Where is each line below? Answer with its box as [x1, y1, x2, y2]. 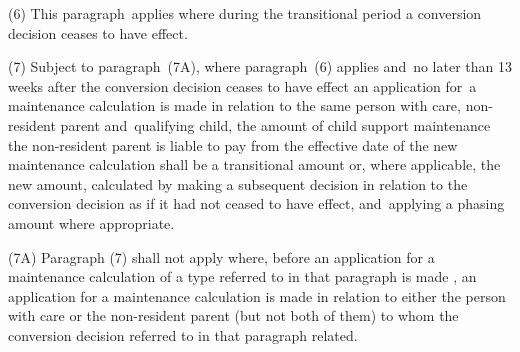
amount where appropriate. [8, 212, 175, 233]
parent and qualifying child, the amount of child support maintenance [60, 114, 491, 135]
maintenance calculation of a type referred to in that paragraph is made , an [8, 266, 477, 287]
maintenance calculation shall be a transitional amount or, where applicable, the [8, 154, 501, 175]
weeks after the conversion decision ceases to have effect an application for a [8, 75, 477, 96]
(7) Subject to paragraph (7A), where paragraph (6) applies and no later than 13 [8, 56, 512, 77]
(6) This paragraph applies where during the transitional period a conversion [8, 3, 482, 23]
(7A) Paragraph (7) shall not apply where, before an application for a [8, 246, 435, 267]
